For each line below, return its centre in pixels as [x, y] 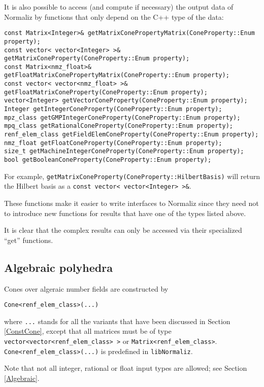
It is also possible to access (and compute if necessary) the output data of [119, 7]
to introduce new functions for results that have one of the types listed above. [125, 213]
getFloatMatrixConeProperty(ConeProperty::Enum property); [106, 92]
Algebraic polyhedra [58, 267]
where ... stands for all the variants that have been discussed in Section [117, 321]
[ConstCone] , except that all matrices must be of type [88, 331]
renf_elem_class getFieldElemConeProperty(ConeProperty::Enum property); [131, 135]
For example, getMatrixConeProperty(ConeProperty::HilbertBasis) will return [132, 176]
